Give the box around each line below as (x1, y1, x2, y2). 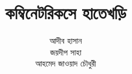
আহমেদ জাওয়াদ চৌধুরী (35, 57, 96, 69)
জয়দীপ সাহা (50, 45, 82, 58)
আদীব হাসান (49, 34, 82, 47)
